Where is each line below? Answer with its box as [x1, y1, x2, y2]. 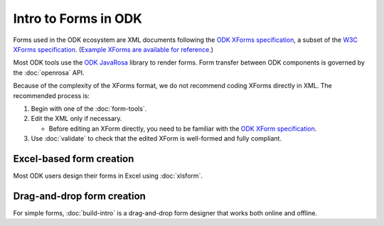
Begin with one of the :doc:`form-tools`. [31, 104, 147, 113]
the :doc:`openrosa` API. [13, 68, 85, 77]
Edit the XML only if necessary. [31, 114, 122, 123]
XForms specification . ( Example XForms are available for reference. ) [13, 45, 213, 53]
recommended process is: [13, 91, 90, 99]
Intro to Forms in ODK [13, 11, 142, 26]
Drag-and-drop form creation [13, 190, 146, 202]
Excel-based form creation [13, 153, 134, 165]
